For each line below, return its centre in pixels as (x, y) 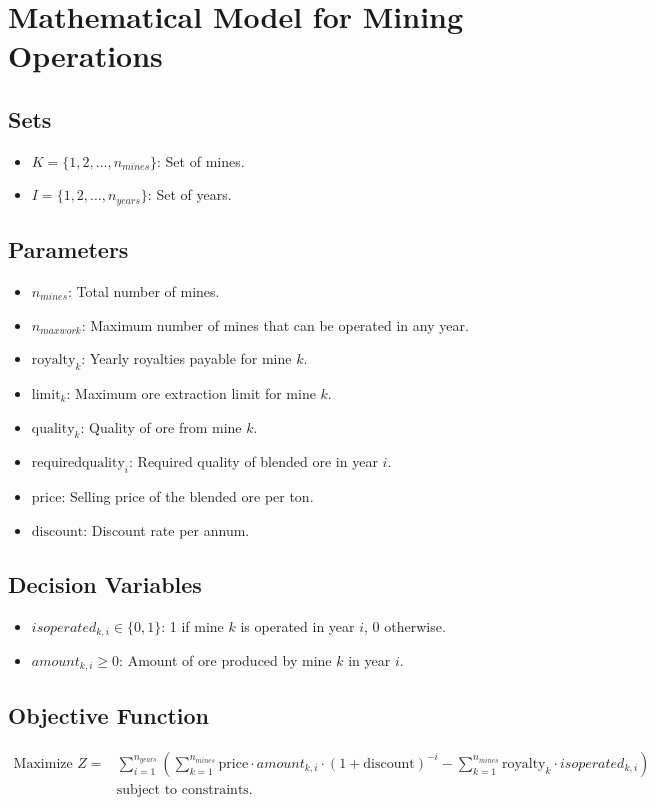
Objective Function (109, 714)
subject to (147, 789)
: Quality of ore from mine (161, 426)
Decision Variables (105, 583)
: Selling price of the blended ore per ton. (187, 496)
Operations (85, 55)
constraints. (217, 789)
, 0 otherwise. (405, 625)
